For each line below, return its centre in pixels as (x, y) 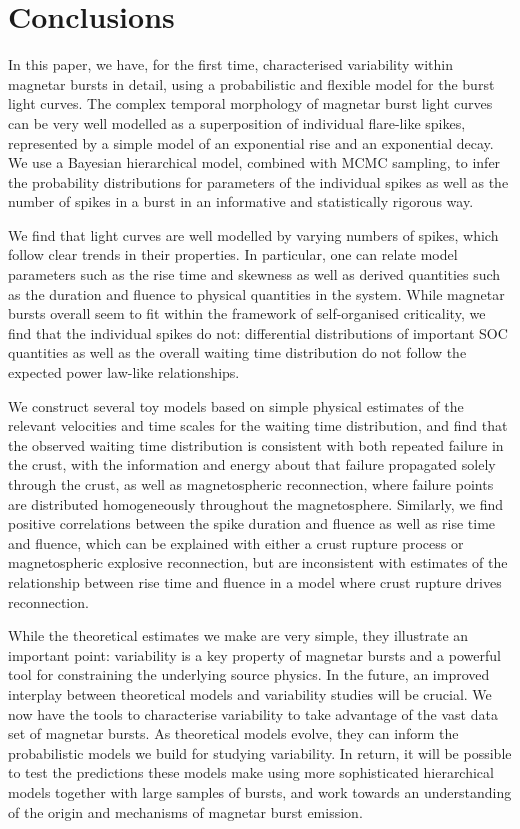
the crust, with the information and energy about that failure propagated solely (252, 464)
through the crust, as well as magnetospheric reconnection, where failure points (251, 484)
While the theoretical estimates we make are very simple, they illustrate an (238, 635)
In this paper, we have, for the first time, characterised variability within (230, 64)
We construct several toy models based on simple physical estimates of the (236, 405)
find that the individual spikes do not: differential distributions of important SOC (258, 332)
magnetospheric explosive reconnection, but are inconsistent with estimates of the (258, 562)
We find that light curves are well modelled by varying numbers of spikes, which (253, 234)
